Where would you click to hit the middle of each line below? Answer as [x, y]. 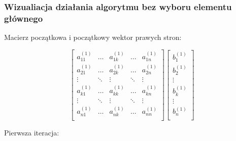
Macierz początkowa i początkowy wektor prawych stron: [93, 37]
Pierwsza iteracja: [32, 132]
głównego [24, 18]
